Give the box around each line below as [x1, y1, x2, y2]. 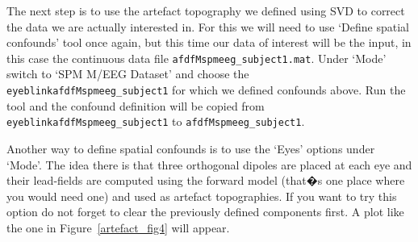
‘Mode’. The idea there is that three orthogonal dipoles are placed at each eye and [6, 156, 412, 173]
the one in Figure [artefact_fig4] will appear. [6, 219, 230, 236]
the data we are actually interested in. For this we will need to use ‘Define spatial [6, 18, 409, 35]
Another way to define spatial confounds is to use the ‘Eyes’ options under [6, 140, 375, 156]
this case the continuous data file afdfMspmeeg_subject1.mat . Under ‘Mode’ [6, 49, 387, 66]
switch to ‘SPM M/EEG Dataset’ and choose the [6, 65, 249, 82]
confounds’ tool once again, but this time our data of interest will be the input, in [6, 34, 412, 51]
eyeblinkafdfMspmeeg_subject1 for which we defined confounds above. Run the [6, 81, 406, 98]
